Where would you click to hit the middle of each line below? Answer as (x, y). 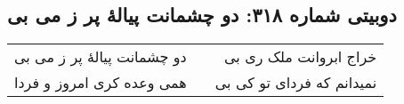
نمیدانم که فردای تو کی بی (296, 83)
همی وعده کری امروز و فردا (101, 83)
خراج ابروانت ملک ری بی (301, 57)
